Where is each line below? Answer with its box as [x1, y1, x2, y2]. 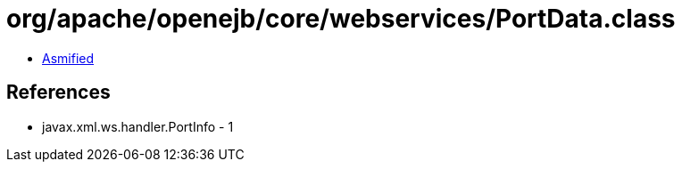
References [6, 81, 111, 104]
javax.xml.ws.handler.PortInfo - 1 [42, 118, 234, 134]
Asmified [42, 50, 95, 66]
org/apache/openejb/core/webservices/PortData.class [6, 4, 676, 34]
